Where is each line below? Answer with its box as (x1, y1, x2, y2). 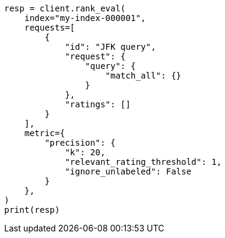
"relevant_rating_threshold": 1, (65, 157, 222, 167)
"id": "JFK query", (65, 42, 156, 52)
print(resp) (4, 205, 60, 215)
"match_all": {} (105, 71, 182, 80)
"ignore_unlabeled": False (65, 167, 191, 176)
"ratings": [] (65, 100, 131, 109)
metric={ (24, 128, 65, 138)
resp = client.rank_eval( (4, 4, 126, 13)
